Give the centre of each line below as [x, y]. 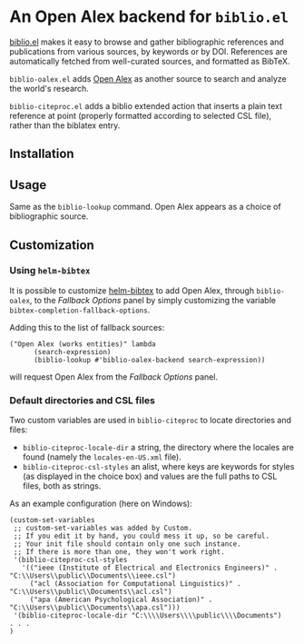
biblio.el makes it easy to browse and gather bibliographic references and [147, 42]
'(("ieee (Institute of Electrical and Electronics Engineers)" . [150, 568]
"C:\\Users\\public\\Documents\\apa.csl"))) [95, 608]
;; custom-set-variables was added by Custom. [103, 529]
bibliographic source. [49, 216]
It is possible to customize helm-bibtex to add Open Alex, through [132, 290]
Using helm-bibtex [50, 271]
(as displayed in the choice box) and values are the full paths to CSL [150, 476]
